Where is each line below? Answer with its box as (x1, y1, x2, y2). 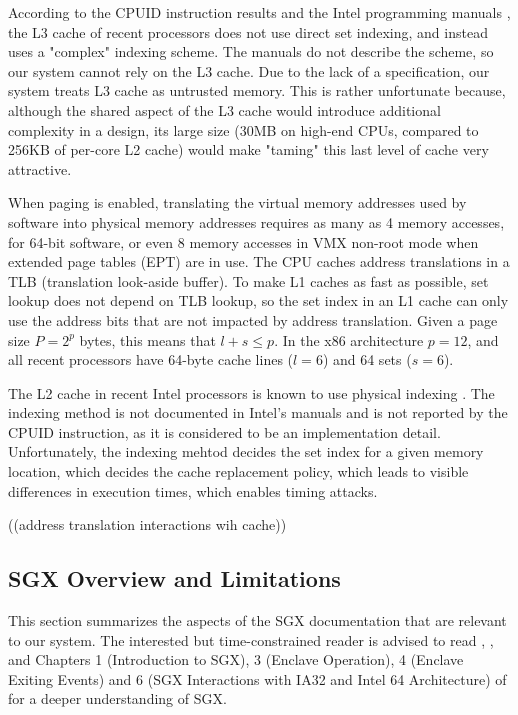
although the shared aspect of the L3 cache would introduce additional (8, 99, 441, 120)
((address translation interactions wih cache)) (8, 514, 287, 535)
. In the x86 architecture (274, 329, 424, 350)
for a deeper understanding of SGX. (8, 688, 227, 709)
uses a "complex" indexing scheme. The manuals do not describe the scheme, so (8, 41, 494, 62)
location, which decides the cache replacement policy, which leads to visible (8, 461, 469, 482)
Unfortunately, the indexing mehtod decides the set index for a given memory (8, 441, 484, 462)
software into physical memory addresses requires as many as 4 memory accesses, (8, 211, 505, 232)
